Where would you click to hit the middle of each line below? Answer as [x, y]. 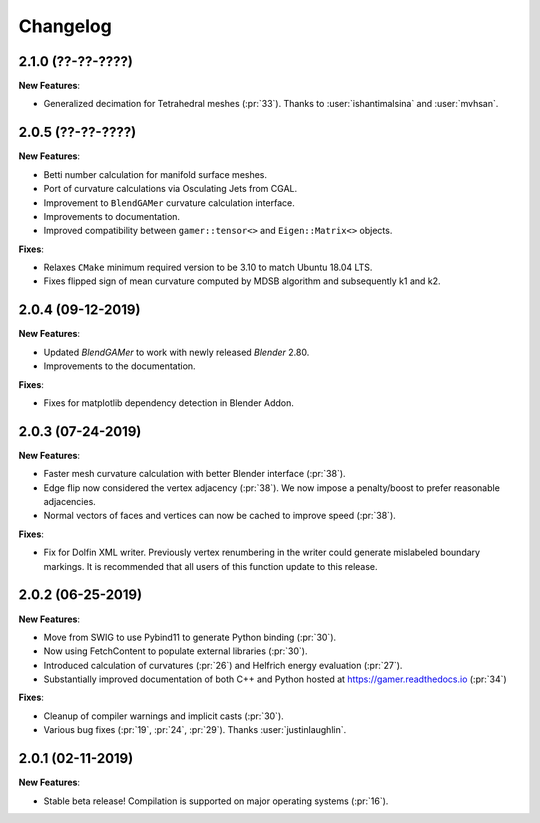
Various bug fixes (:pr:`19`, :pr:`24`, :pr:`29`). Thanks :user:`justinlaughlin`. [195, 730]
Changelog [65, 26]
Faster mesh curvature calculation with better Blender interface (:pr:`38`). [194, 474]
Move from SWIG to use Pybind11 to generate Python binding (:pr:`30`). [190, 637]
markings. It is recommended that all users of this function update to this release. [211, 566]
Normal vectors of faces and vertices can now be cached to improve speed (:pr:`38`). [220, 516]
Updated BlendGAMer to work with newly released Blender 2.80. [176, 352]
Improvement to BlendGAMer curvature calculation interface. [169, 202]
